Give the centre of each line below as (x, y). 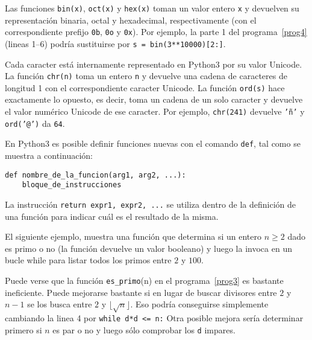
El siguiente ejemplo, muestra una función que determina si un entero (133, 236)
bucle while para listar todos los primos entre (88, 260)
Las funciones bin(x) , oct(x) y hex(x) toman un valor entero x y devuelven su (152, 8)
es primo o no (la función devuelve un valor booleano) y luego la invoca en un (148, 248)
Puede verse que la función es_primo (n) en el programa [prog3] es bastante (144, 280)
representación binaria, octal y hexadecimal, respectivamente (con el (131, 20)
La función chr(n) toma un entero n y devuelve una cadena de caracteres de (146, 76)
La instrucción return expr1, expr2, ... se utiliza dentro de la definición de (150, 204)
